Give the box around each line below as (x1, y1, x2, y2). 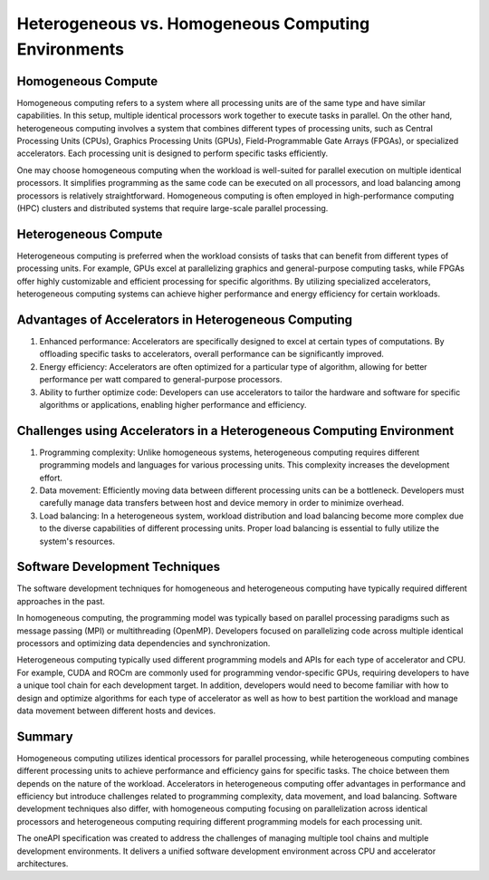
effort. (39, 472, 63, 483)
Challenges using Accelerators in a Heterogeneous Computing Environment (16, 422, 455, 439)
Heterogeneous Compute (16, 227, 163, 242)
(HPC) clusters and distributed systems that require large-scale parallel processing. (16, 202, 329, 213)
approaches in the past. (16, 595, 106, 606)
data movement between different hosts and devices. (16, 705, 216, 716)
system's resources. (39, 536, 115, 546)
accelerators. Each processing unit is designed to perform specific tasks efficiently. (16, 148, 329, 159)
